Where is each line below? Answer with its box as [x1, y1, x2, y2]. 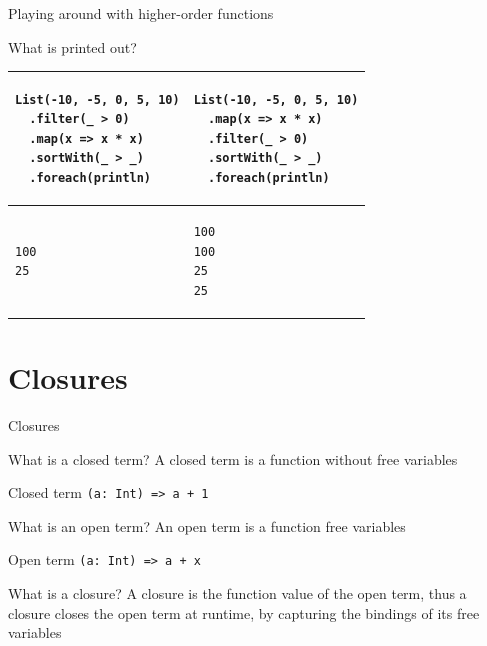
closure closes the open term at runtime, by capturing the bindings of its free [8, 602, 480, 623]
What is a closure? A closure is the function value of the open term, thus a [8, 583, 467, 603]
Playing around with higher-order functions [8, 3, 274, 23]
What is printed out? [8, 36, 137, 57]
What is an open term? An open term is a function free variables [8, 515, 406, 536]
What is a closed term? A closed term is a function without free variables [8, 448, 458, 469]
